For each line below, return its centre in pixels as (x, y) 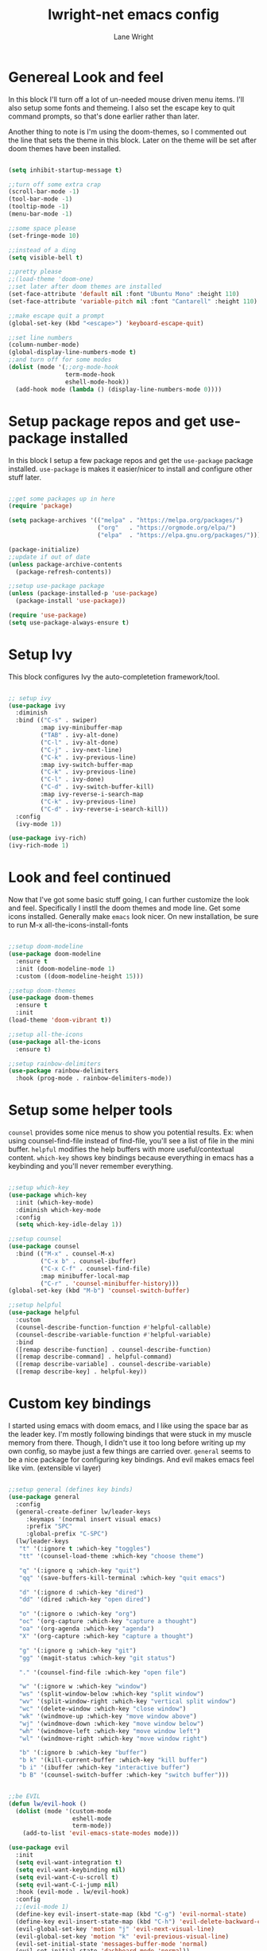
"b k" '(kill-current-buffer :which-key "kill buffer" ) (113, 1760)
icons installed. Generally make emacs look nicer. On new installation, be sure (133, 917)
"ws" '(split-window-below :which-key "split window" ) (111, 1694)
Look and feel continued (90, 878)
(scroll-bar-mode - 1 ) (44, 192)
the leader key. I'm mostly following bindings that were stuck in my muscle (130, 1434)
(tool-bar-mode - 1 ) (41, 199)
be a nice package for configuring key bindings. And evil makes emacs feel (131, 1459)
